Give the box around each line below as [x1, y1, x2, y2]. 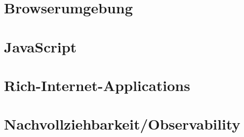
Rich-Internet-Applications [4, 75, 190, 95]
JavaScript [4, 36, 77, 56]
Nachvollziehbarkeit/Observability [4, 114, 241, 134]
